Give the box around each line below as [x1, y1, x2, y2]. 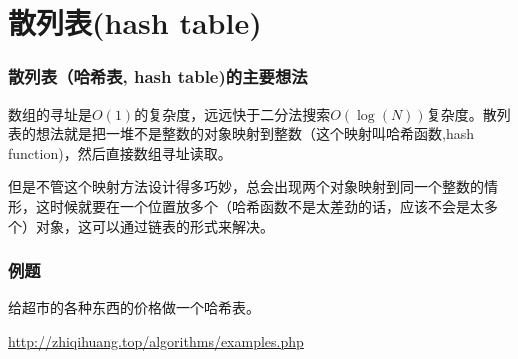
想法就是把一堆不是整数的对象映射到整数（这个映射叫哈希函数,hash [35, 123, 474, 144]
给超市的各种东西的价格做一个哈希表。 [8, 297, 260, 318]
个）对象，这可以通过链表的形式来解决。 [8, 215, 274, 236]
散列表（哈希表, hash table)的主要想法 [8, 64, 308, 89]
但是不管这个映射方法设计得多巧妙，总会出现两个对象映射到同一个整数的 [8, 176, 484, 197]
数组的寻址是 [8, 103, 92, 124]
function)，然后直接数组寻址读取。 [8, 142, 232, 163]
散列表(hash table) [8, 2, 262, 43]
